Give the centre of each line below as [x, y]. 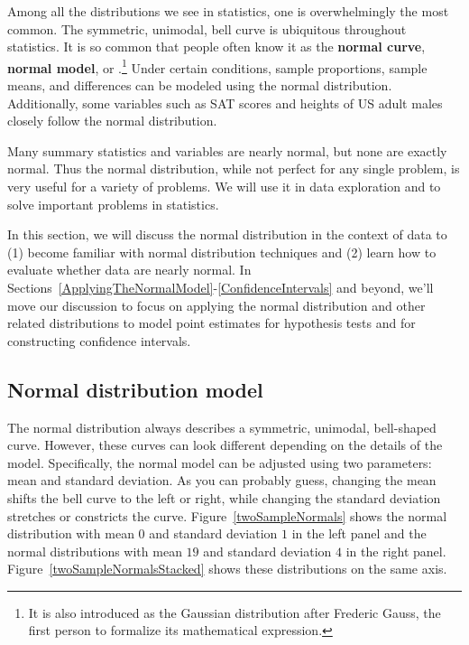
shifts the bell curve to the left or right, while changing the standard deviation [224, 497]
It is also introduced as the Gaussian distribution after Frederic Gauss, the [234, 612]
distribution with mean [71, 533]
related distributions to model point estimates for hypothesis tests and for [212, 323]
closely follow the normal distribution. [112, 121]
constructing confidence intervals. [99, 340]
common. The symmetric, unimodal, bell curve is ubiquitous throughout [207, 28]
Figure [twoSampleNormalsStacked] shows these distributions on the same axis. [227, 569]
